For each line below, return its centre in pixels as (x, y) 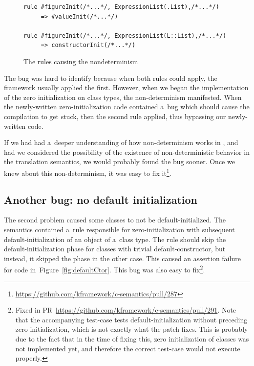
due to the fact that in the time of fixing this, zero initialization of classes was (132, 338)
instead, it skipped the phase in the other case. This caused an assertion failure (122, 258)
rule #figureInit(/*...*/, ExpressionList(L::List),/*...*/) (125, 36)
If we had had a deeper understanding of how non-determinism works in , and (121, 142)
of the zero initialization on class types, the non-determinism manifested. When (123, 97)
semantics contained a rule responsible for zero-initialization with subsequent (119, 229)
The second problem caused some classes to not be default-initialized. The (115, 220)
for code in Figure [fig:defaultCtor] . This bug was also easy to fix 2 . (105, 269)
